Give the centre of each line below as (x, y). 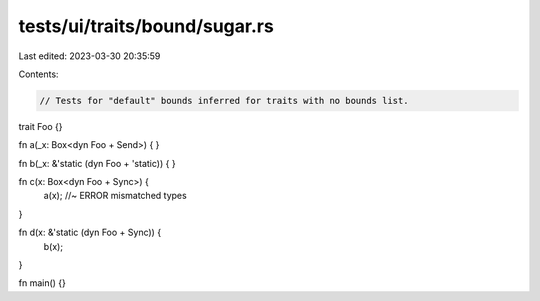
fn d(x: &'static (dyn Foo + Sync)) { (90, 232)
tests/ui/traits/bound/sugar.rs (146, 26)
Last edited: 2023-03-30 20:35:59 (89, 56)
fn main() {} (42, 283)
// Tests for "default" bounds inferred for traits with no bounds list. (224, 100)
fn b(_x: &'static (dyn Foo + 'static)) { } (97, 163)
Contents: (38, 74)
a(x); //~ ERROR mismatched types (115, 196)
